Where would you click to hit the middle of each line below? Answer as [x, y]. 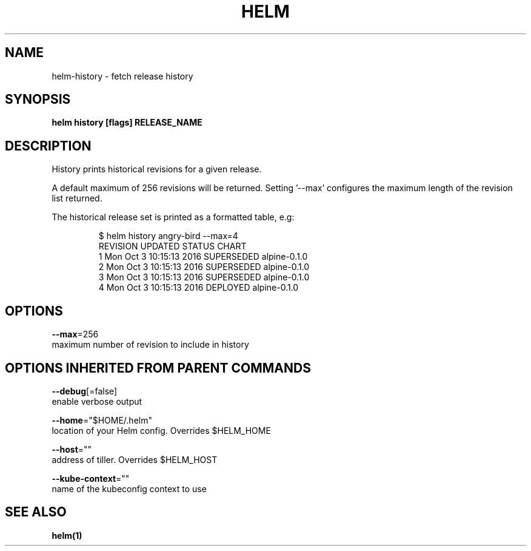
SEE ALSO [36, 512]
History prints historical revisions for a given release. [157, 169]
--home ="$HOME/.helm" [102, 420]
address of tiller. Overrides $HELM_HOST [135, 459]
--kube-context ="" [91, 478]
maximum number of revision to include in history [150, 345]
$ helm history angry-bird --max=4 [168, 236]
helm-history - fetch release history [122, 76]
